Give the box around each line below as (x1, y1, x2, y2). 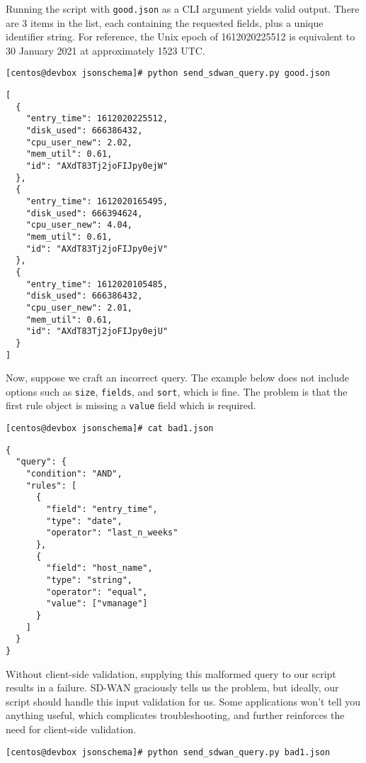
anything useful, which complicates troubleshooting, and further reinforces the (6, 708, 345, 723)
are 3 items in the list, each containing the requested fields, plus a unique (6, 15, 324, 30)
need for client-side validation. (6, 721, 137, 736)
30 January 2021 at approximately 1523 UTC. (6, 43, 205, 57)
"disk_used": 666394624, (25, 208, 143, 218)
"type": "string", (46, 574, 132, 585)
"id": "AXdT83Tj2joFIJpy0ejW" (25, 161, 168, 172)
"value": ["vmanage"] (46, 598, 148, 609)
